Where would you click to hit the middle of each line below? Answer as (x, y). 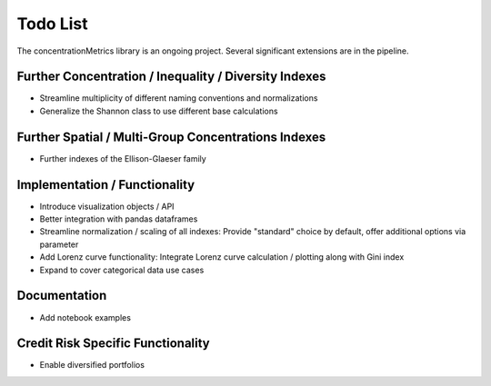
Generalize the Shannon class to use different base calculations (159, 111)
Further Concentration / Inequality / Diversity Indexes (171, 77)
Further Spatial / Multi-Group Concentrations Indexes (171, 137)
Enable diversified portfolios (92, 365)
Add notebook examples (85, 317)
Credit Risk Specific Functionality (113, 344)
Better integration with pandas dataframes (119, 219)
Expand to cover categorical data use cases (122, 270)
